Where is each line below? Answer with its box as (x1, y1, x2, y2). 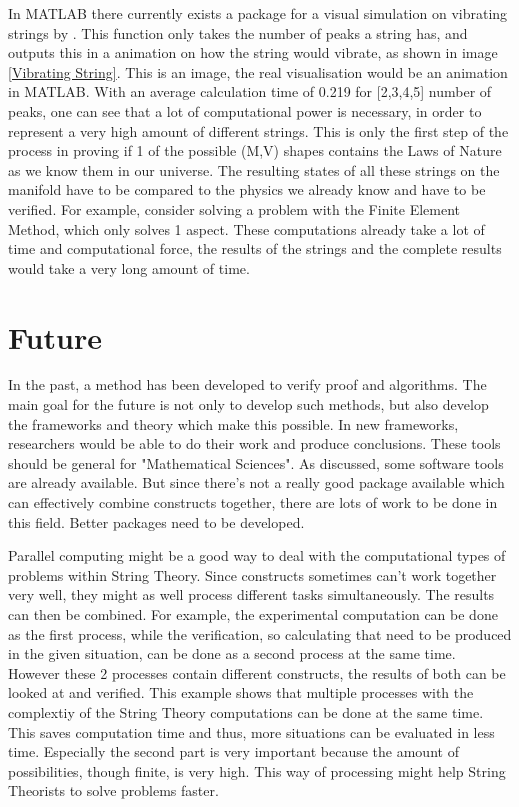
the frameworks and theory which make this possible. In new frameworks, (8, 413, 459, 434)
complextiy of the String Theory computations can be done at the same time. (8, 701, 484, 722)
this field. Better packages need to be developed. (8, 511, 305, 532)
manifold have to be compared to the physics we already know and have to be (8, 179, 486, 200)
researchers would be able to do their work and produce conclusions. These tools (8, 433, 501, 454)
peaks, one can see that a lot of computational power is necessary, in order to (8, 100, 482, 121)
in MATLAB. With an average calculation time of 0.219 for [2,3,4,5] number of (8, 81, 492, 102)
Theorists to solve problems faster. (8, 780, 219, 801)
